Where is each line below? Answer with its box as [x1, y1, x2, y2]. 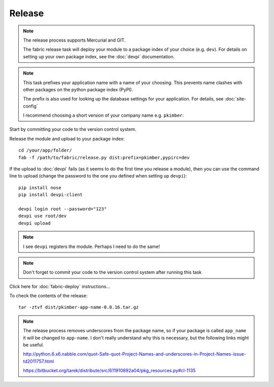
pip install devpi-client [18, 192, 83, 198]
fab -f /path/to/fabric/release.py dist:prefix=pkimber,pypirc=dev [18, 155, 190, 160]
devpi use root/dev [18, 213, 67, 219]
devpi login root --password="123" [18, 206, 107, 212]
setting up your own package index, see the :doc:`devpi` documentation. [23, 53, 175, 59]
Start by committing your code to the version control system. [9, 126, 136, 132]
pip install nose [18, 185, 61, 190]
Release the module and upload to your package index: [9, 135, 125, 142]
